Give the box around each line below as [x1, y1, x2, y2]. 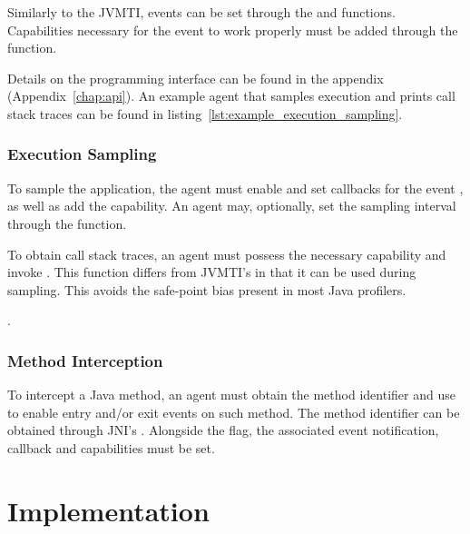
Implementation [7, 491, 210, 529]
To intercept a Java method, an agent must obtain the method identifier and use [7, 385, 455, 404]
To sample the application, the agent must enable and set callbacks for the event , [7, 178, 464, 197]
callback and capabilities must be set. [7, 438, 215, 457]
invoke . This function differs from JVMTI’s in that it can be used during [7, 262, 416, 282]
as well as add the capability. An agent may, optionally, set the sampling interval [7, 196, 456, 215]
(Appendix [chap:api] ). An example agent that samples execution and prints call [7, 86, 455, 105]
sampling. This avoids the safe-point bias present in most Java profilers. [7, 280, 406, 299]
